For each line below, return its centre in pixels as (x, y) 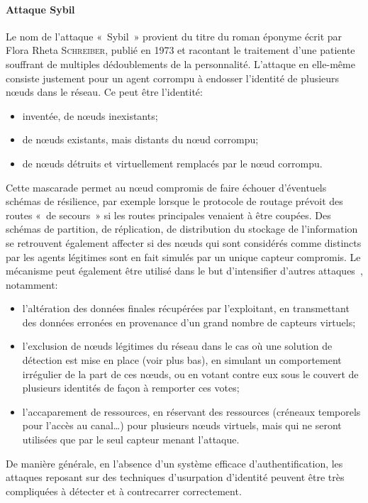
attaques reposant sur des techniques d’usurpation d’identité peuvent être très (175, 477)
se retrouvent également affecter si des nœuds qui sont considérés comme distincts (184, 242)
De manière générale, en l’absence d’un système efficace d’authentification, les (174, 463)
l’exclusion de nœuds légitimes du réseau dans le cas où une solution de (177, 346)
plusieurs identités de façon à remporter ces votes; (131, 388)
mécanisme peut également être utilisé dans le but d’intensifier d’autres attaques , (184, 271)
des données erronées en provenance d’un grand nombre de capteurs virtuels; (189, 322)
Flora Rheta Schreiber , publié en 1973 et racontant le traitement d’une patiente (180, 50)
